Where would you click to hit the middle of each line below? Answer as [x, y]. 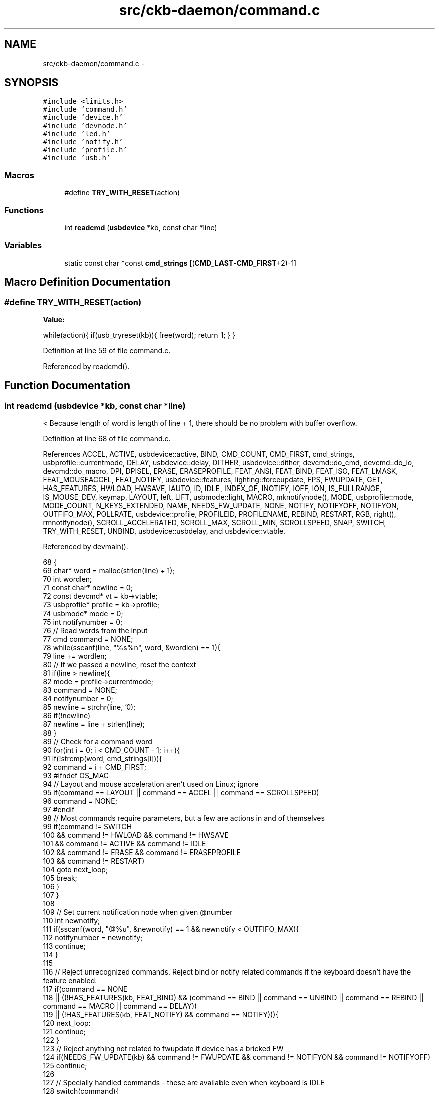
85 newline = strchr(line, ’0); [89, 707]
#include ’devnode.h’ [85, 126]
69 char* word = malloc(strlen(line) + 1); [109, 571]
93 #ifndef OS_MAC [76, 776]
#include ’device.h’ [83, 118]
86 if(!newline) [67, 716]
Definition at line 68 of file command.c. [107, 439]
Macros [19, 175]
